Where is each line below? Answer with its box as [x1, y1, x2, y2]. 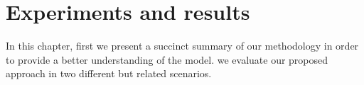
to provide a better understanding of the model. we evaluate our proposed [6, 52, 328, 67]
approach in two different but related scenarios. [6, 66, 212, 81]
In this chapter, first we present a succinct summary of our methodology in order [6, 38, 359, 53]
